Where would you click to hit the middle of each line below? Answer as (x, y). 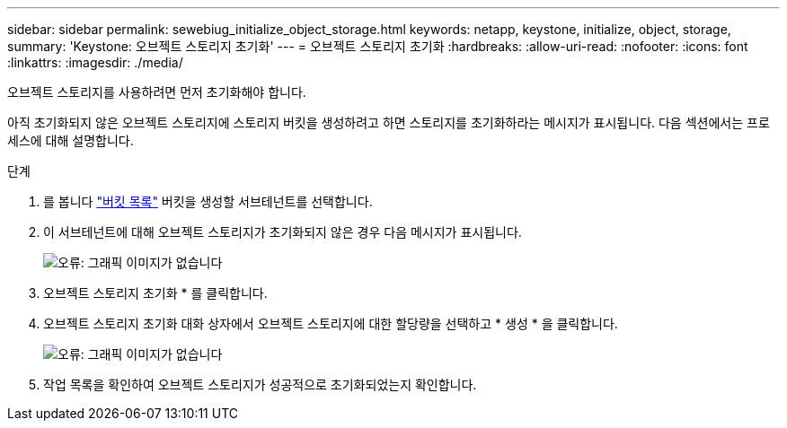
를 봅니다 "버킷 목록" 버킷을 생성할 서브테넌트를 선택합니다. (208, 201)
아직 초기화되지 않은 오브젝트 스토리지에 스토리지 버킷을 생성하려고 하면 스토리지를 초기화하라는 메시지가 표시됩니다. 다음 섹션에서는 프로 (389, 122)
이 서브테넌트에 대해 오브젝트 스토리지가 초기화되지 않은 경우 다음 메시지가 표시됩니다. (283, 232)
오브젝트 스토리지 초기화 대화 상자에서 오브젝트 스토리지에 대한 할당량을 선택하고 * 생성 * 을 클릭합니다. (331, 323)
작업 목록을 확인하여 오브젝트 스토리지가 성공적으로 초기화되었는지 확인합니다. (260, 384)
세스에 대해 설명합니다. (71, 140)
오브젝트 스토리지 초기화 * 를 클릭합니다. (155, 293)
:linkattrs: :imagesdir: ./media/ (95, 62)
